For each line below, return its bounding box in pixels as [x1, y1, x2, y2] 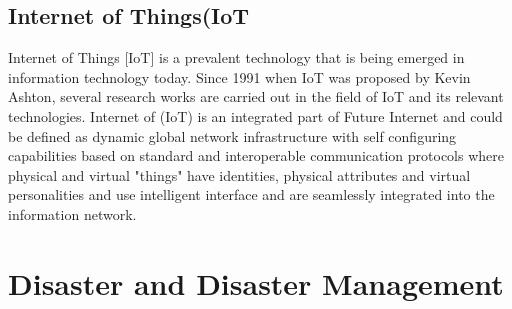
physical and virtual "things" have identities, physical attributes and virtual [8, 164, 471, 185]
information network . [8, 203, 137, 224]
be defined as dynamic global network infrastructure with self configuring [8, 125, 457, 146]
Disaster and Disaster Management [8, 262, 504, 303]
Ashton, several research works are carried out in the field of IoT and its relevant [8, 86, 504, 107]
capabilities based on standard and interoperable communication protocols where [8, 145, 504, 166]
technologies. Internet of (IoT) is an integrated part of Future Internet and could [8, 105, 503, 126]
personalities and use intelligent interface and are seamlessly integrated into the [8, 184, 495, 205]
